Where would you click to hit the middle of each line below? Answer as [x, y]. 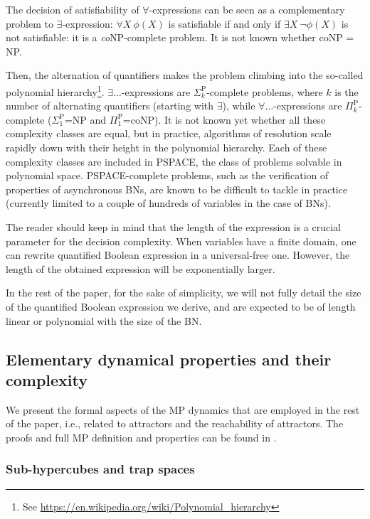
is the [347, 91]
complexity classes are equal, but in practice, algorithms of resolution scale [169, 133]
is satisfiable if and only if [224, 23]
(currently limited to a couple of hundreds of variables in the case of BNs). [168, 203]
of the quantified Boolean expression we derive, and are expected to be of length [181, 306]
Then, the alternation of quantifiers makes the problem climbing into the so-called [185, 75]
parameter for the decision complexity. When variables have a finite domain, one [181, 241]
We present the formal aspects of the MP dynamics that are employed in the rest [183, 409]
